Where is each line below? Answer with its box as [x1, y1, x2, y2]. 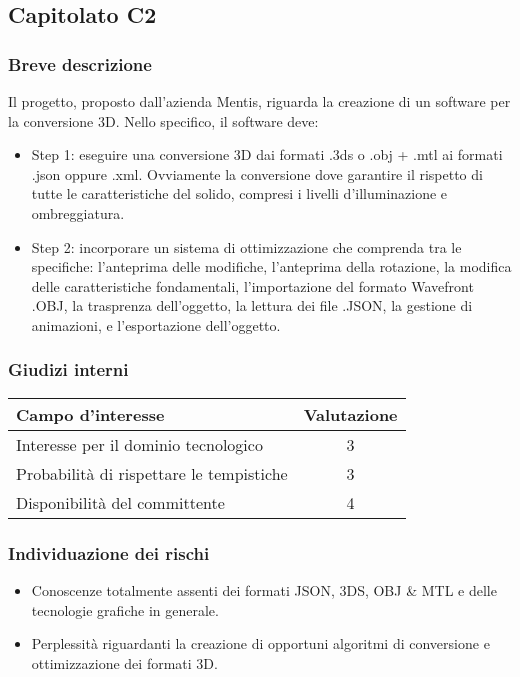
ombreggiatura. [31, 202, 125, 223]
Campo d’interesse [16, 402, 165, 426]
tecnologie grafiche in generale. [31, 599, 219, 620]
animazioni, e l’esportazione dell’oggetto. [31, 314, 281, 335]
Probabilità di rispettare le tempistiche [16, 461, 288, 485]
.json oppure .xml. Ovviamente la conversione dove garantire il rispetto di [31, 163, 483, 184]
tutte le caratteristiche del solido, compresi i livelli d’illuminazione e [31, 183, 448, 204]
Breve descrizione [8, 51, 152, 76]
